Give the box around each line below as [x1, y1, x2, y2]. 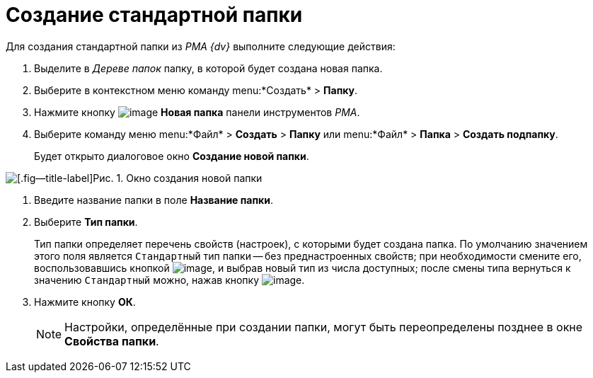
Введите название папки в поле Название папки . [34, 193, 273, 206]
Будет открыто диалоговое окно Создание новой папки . [34, 149, 309, 162]
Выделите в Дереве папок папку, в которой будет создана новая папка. [34, 62, 383, 74]
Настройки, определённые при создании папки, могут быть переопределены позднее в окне [64, 319, 583, 334]
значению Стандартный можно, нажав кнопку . [34, 273, 305, 286]
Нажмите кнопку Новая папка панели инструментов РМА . [34, 105, 360, 118]
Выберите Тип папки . [34, 215, 138, 228]
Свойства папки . [64, 333, 159, 348]
